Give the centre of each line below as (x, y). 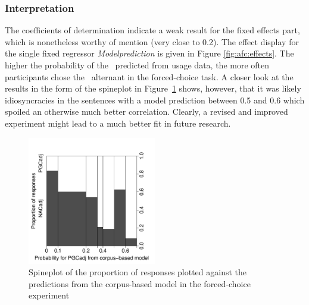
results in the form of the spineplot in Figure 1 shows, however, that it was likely (153, 88)
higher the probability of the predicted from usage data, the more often (137, 65)
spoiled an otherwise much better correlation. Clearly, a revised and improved (146, 111)
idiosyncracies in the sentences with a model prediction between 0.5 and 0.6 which (155, 100)
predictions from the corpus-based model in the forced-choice (140, 283)
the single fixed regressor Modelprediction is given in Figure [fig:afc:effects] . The (149, 53)
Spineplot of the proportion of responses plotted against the (138, 272)
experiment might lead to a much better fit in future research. (118, 123)
